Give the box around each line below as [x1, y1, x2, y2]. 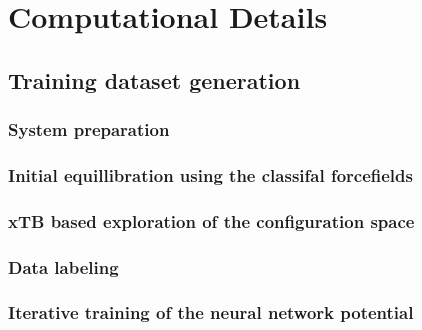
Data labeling [8, 254, 119, 279]
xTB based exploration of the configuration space [8, 208, 415, 233]
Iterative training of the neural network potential [8, 300, 414, 325]
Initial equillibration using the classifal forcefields [8, 162, 413, 187]
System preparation [8, 117, 170, 142]
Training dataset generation [8, 64, 301, 95]
